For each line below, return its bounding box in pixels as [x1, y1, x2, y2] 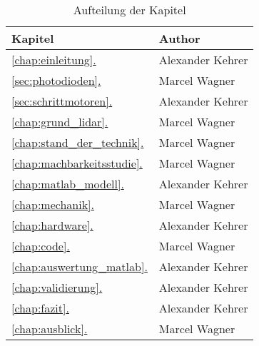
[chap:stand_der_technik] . [11, 134, 144, 151]
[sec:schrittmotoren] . [11, 93, 113, 109]
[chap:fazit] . [11, 300, 69, 316]
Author [158, 30, 200, 46]
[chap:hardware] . [11, 217, 93, 233]
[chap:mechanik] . [11, 196, 95, 213]
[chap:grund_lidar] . [11, 113, 108, 130]
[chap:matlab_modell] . [11, 175, 124, 192]
